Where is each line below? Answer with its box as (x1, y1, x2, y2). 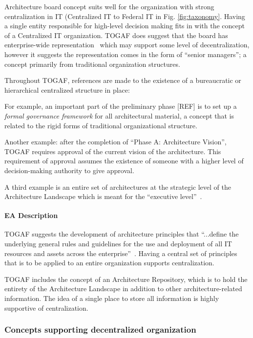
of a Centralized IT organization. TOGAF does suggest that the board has (4, 30, 228, 40)
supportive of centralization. (4, 302, 88, 313)
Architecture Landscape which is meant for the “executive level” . (4, 191, 202, 201)
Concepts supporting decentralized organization (4, 323, 196, 336)
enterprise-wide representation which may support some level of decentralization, (4, 40, 250, 50)
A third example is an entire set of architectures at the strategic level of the (4, 181, 232, 192)
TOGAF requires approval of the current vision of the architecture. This (4, 146, 221, 156)
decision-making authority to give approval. (4, 165, 134, 175)
